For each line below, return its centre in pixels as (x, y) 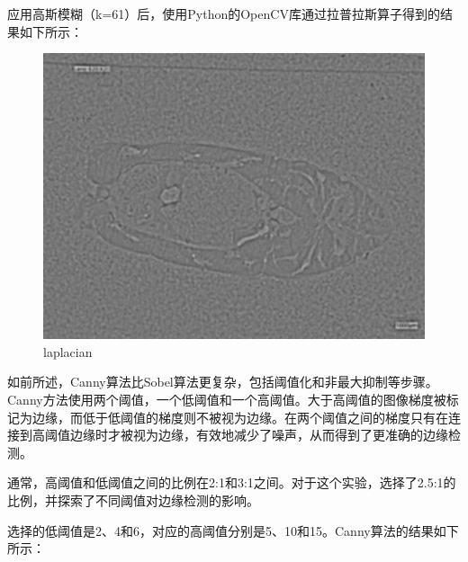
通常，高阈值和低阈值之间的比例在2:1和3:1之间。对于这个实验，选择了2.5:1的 (232, 482)
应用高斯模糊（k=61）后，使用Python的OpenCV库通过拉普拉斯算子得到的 (224, 13)
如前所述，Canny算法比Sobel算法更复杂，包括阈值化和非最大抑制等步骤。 (223, 382)
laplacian (68, 351)
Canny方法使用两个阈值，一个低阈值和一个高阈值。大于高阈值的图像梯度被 (227, 399)
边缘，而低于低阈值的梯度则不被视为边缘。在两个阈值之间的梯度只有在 (240, 417)
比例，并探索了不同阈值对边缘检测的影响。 (133, 500)
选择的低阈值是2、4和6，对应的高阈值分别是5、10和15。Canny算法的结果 (220, 530)
